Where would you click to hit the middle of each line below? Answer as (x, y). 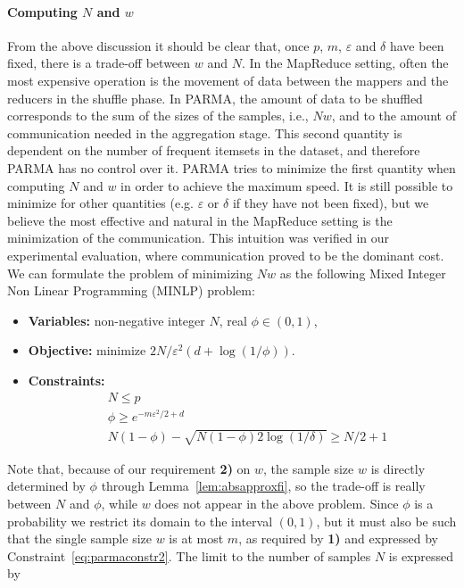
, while (120, 503)
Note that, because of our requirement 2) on (129, 468)
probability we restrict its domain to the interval (140, 521)
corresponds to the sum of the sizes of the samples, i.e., (158, 116)
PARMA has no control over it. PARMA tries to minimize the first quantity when (232, 167)
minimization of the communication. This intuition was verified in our (199, 238)
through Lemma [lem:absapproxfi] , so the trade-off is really (263, 486)
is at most (196, 538)
